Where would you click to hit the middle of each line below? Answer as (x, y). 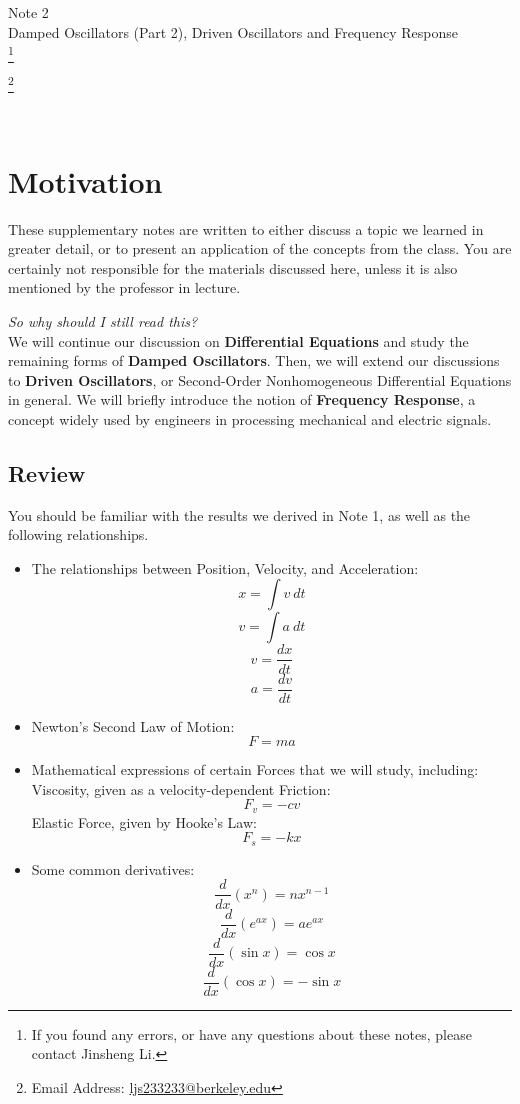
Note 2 (28, 12)
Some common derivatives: (113, 868)
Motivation (85, 180)
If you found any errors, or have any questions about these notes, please (251, 1033)
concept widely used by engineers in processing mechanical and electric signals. (250, 418)
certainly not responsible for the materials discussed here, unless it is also (233, 267)
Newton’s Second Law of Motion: (133, 725)
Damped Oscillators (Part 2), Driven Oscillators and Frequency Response (233, 31)
